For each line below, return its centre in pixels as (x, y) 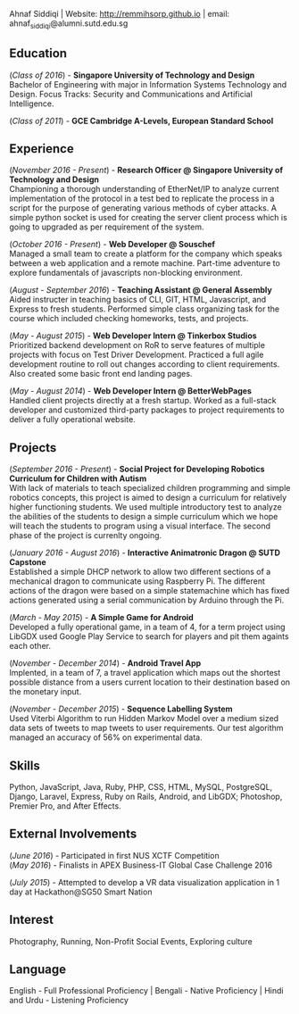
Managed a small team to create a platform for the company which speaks (146, 253)
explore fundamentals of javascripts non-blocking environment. (126, 273)
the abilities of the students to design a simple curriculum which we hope (144, 517)
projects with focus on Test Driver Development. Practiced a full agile (137, 355)
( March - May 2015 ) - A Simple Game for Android (101, 618)
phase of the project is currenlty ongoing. (86, 536)
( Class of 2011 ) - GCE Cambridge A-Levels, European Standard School (141, 121)
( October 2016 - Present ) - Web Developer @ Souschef (112, 245)
